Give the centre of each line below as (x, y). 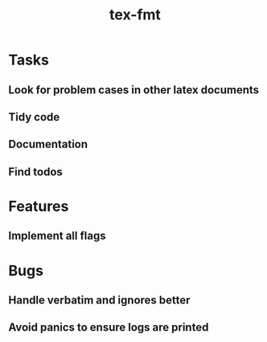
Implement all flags (57, 236)
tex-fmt (135, 15)
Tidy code (34, 117)
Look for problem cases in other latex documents (134, 90)
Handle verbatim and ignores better (99, 300)
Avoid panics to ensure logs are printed (109, 328)
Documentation (48, 144)
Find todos (35, 172)
